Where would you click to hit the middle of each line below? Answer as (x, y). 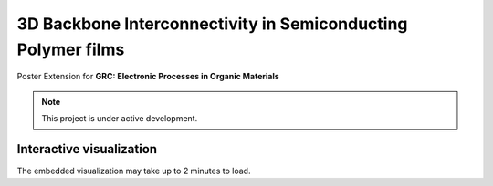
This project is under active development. (120, 119)
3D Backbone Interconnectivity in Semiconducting (212, 24)
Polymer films (71, 49)
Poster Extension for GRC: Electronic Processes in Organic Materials (148, 77)
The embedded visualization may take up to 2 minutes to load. (134, 171)
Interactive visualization (87, 149)
